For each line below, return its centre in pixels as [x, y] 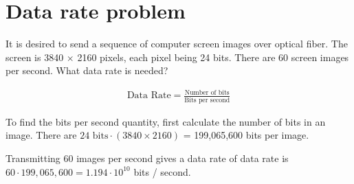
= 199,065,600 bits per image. [246, 135]
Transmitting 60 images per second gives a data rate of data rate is [147, 158]
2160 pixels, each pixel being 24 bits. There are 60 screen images [213, 57]
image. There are [41, 135]
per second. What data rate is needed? [87, 70]
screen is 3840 [35, 57]
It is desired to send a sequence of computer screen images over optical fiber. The [177, 44]
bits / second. [162, 171]
